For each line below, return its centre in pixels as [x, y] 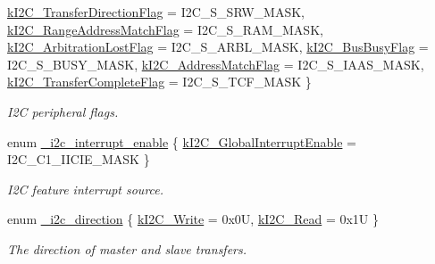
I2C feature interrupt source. [86, 189]
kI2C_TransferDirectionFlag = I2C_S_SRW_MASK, [156, 12]
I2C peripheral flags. [63, 111]
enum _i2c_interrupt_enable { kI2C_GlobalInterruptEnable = [182, 141]
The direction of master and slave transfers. [127, 248]
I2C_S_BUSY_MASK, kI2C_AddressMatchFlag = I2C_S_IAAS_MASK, [216, 64]
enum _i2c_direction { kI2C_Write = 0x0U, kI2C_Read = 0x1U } [193, 219]
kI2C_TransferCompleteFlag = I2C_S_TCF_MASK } [159, 82]
